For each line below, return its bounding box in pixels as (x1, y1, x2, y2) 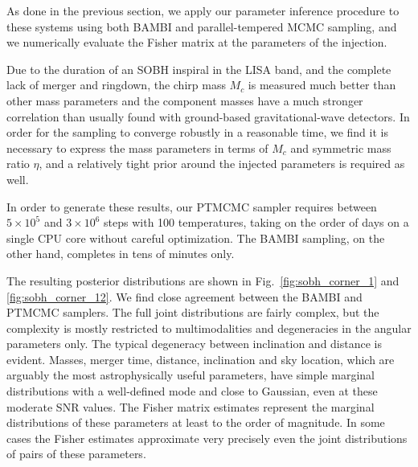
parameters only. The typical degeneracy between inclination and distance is (6, 335, 383, 352)
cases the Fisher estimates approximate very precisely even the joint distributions (6, 429, 408, 446)
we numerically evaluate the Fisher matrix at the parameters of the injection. (6, 34, 387, 51)
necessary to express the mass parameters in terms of (6, 139, 268, 156)
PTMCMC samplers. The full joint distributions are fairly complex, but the (6, 304, 379, 321)
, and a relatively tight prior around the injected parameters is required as (39, 155, 405, 172)
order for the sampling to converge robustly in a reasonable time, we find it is (6, 124, 388, 141)
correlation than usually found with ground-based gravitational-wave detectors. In (6, 108, 410, 125)
